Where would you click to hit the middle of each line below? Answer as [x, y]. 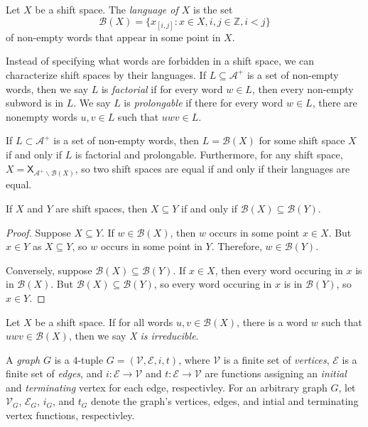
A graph [23, 359]
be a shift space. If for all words [104, 321]
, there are [335, 103]
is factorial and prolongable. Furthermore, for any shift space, [209, 154]
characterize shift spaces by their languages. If [106, 74]
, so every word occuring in [213, 284]
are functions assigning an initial [276, 373]
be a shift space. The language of [107, 9]
